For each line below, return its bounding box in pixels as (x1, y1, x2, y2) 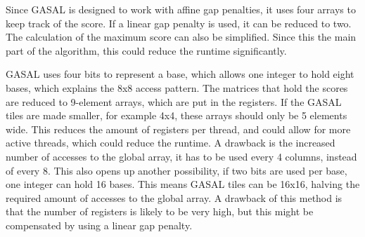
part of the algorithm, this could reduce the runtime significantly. (6, 43, 287, 57)
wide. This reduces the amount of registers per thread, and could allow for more (6, 121, 351, 136)
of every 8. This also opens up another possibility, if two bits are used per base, (6, 163, 347, 177)
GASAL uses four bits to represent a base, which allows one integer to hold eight (6, 67, 354, 81)
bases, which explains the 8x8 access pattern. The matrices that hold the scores (6, 80, 348, 95)
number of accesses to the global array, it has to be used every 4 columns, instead (6, 149, 357, 163)
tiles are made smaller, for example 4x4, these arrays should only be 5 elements (6, 108, 347, 123)
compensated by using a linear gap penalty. (6, 217, 193, 232)
